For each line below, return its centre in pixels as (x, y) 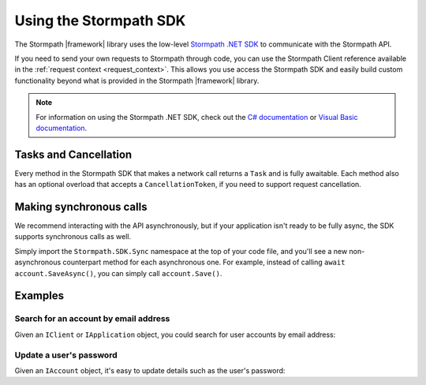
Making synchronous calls (81, 207)
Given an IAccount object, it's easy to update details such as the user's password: (150, 370)
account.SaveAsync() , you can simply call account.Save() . (118, 273)
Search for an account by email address (92, 319)
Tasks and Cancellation (73, 154)
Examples (39, 296)
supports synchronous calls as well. (73, 237)
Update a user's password (66, 355)
